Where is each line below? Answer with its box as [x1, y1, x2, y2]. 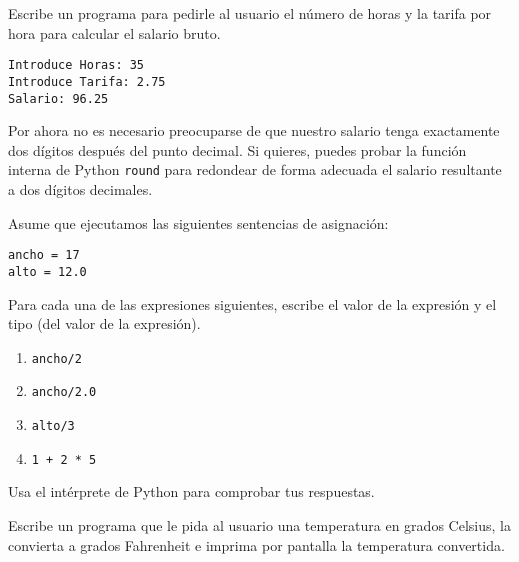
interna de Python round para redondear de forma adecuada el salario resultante [8, 159, 502, 180]
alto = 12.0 [8, 264, 87, 279]
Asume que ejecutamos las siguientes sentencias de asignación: [8, 212, 389, 233]
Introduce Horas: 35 [8, 58, 145, 73]
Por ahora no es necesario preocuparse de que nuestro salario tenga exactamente [8, 120, 500, 141]
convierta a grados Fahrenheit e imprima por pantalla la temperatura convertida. [8, 534, 505, 555]
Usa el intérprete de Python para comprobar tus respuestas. [8, 481, 375, 502]
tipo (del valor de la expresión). [8, 313, 201, 334]
